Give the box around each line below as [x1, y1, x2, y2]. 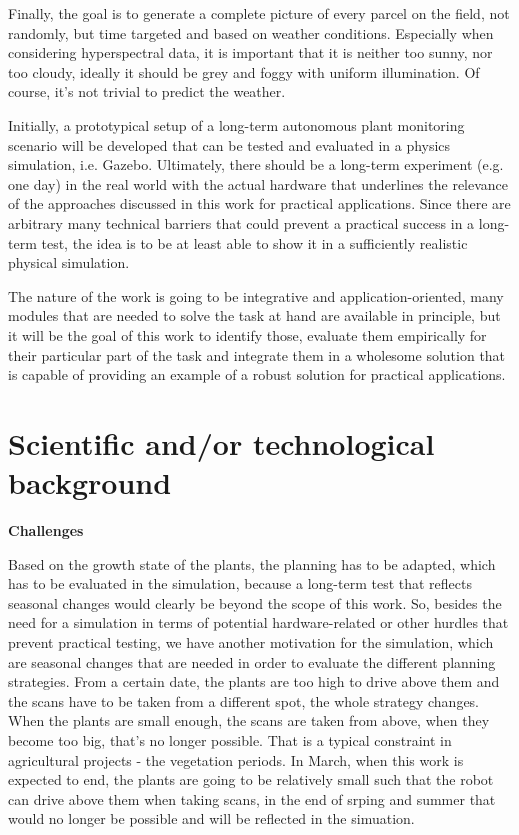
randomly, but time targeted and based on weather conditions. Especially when [8, 22, 494, 43]
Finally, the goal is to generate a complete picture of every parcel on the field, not [8, 3, 510, 23]
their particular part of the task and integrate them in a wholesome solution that [8, 344, 506, 365]
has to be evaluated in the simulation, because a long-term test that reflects [8, 573, 472, 594]
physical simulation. [8, 252, 130, 273]
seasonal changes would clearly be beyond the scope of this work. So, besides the [8, 592, 502, 613]
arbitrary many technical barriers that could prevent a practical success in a [8, 212, 475, 233]
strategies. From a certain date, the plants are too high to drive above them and [8, 671, 500, 692]
